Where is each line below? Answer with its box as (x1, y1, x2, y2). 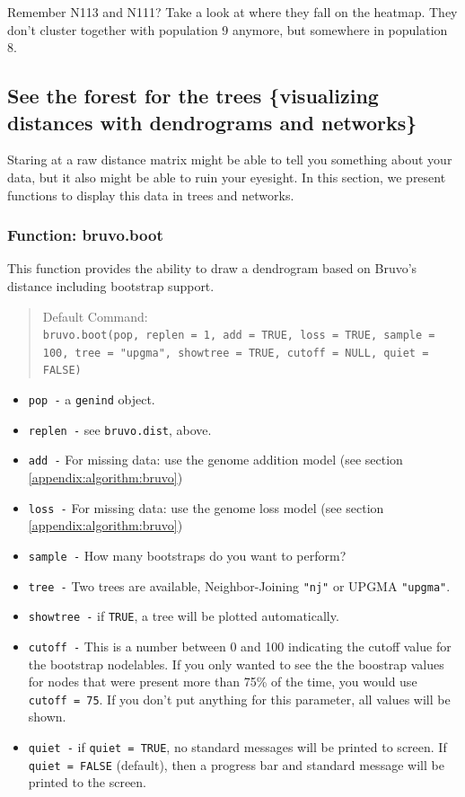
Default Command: (42, 306, 148, 325)
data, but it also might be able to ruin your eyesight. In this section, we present (7, 167, 446, 186)
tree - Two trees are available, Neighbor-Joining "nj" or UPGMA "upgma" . (28, 576, 451, 595)
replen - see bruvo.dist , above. (28, 420, 212, 438)
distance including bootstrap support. (7, 276, 215, 295)
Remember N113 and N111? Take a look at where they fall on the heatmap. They (7, 3, 458, 21)
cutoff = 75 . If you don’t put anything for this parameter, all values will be (28, 689, 451, 708)
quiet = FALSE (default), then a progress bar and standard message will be (28, 755, 444, 774)
